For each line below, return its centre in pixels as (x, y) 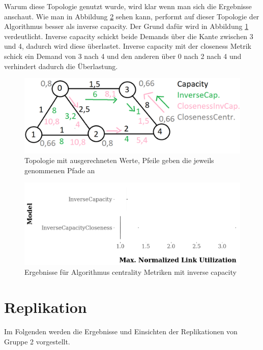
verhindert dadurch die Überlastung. (61, 66)
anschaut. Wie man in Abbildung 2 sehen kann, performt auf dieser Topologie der (132, 16)
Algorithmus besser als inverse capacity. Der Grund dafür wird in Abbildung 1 (126, 26)
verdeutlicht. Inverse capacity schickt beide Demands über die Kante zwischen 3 (129, 36)
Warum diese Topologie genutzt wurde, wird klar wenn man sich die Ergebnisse (128, 6)
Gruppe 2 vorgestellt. (37, 341)
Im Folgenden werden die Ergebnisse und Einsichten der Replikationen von (121, 331)
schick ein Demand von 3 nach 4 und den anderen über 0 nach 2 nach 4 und (123, 56)
